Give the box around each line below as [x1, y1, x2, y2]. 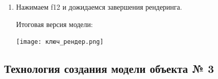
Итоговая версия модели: [16, 18, 93, 29]
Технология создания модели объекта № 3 [4, 61, 214, 76]
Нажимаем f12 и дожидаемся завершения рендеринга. [16, 2, 182, 12]
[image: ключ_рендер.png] [16, 38, 104, 46]
